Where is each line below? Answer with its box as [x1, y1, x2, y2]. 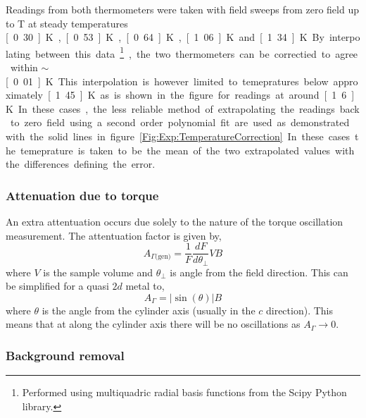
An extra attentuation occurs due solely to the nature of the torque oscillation [6, 214, 343, 228]
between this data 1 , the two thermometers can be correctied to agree [35, 44, 358, 61]
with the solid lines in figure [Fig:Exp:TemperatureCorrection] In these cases [6, 129, 351, 143]
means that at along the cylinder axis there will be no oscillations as [6, 316, 301, 331]
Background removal [6, 347, 125, 364]
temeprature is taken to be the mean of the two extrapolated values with [20, 142, 355, 157]
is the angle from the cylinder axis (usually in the [42, 302, 255, 317]
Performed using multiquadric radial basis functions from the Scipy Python [22, 385, 347, 400]
